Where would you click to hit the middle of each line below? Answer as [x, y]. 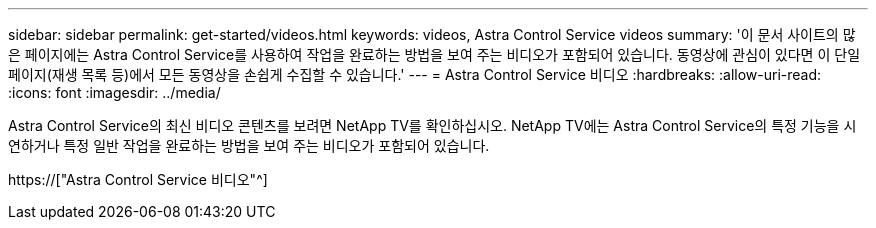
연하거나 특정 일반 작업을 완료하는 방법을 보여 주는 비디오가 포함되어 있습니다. [249, 145]
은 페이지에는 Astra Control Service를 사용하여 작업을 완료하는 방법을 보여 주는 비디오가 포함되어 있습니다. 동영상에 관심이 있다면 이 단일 [434, 54]
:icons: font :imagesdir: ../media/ [114, 92]
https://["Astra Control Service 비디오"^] [138, 179]
